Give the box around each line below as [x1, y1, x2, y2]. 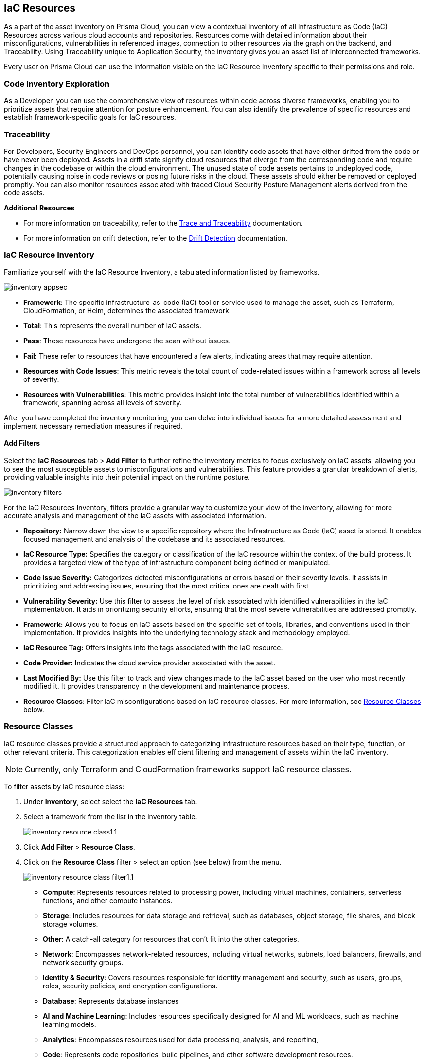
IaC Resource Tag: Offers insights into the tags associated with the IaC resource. [23, 643, 283, 652]
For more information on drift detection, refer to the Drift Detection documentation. [23, 233, 288, 242]
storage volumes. [43, 919, 98, 928]
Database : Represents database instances [43, 996, 179, 1005]
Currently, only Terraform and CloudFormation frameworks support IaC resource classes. [25, 764, 352, 774]
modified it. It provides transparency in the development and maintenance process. [23, 682, 290, 690]
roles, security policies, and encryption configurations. [43, 981, 218, 990]
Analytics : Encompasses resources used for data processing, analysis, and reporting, [43, 1035, 319, 1043]
